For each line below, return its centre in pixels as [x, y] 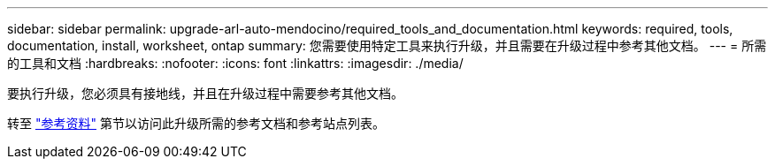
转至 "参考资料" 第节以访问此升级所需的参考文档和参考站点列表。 [196, 123]
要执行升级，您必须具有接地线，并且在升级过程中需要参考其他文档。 [205, 93]
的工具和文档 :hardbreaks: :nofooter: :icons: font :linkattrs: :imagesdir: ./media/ [235, 63]
